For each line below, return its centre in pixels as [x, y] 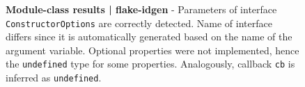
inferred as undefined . [54, 78]
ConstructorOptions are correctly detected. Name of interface [139, 23]
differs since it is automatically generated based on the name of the [149, 37]
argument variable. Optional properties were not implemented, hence [152, 50]
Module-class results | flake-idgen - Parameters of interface [141, 9]
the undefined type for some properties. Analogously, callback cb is [150, 64]
